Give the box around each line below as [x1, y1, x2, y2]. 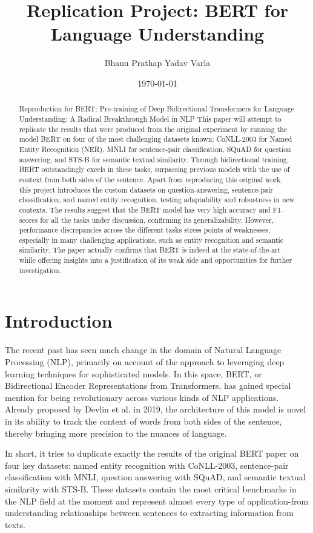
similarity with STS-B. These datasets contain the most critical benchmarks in [5, 482, 297, 495]
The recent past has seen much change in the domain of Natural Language [5, 343, 282, 356]
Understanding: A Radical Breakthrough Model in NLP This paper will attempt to [19, 113, 282, 124]
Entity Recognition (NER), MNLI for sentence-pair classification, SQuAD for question [19, 144, 291, 154]
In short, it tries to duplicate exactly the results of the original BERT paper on [5, 447, 299, 460]
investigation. [19, 265, 61, 275]
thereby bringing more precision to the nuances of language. [5, 426, 227, 439]
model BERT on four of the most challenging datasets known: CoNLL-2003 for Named [19, 134, 292, 144]
